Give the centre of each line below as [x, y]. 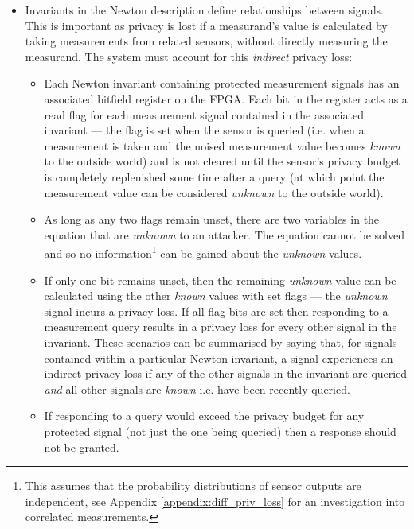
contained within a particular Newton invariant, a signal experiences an [219, 358]
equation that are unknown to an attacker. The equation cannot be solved [224, 234]
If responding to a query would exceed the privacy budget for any [204, 416]
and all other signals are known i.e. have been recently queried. [197, 389]
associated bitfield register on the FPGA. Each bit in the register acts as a [226, 98]
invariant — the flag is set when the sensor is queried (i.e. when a [204, 130]
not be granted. [82, 447]
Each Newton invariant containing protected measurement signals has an [222, 83]
